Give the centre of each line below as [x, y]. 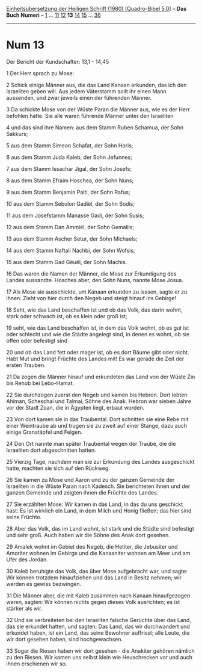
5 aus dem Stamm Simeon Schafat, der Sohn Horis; [70, 145]
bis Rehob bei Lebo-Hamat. [40, 383]
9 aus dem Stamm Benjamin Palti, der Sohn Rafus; [68, 192]
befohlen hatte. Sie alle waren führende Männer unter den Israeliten [90, 116]
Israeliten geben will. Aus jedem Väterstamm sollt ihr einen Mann [86, 91]
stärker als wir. [24, 608]
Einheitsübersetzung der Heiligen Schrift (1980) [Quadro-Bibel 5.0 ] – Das [96, 9]
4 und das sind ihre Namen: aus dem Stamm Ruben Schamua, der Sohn [95, 127]
